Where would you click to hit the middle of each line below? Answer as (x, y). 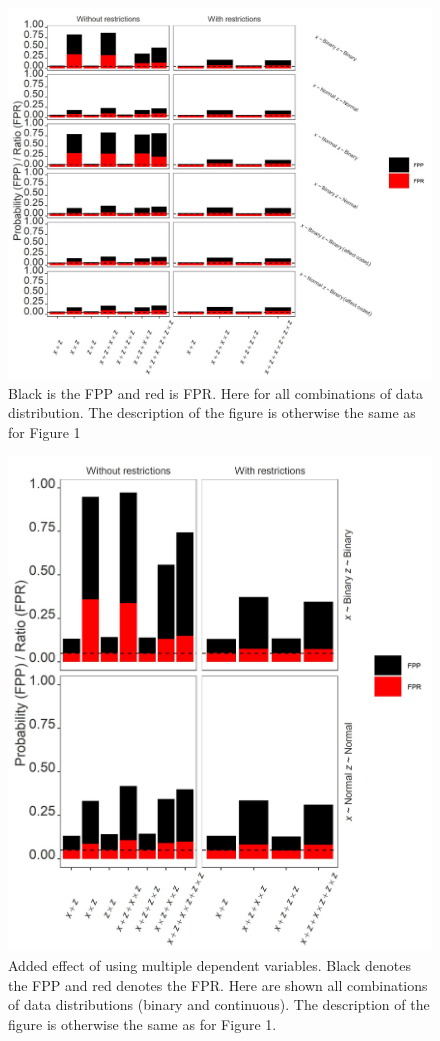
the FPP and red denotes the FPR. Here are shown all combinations (218, 984)
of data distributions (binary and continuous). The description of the (219, 1004)
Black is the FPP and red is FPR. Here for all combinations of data (216, 392)
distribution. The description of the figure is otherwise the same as (212, 412)
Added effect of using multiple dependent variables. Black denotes (209, 965)
